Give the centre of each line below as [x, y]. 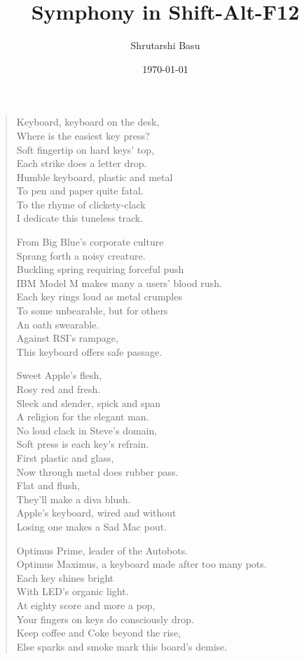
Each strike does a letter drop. [82, 163]
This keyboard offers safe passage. [89, 351]
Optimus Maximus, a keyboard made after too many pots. [141, 564]
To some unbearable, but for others [92, 311]
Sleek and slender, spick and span [89, 402]
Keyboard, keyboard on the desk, [88, 122]
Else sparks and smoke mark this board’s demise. [122, 646]
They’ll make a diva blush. [74, 499]
